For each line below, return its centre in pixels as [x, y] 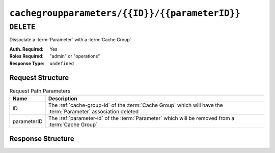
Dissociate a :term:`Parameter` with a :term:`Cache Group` [70, 40]
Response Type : [27, 63]
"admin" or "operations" [75, 56]
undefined [62, 63]
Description [63, 98]
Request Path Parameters [40, 90]
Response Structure [42, 139]
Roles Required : [26, 56]
